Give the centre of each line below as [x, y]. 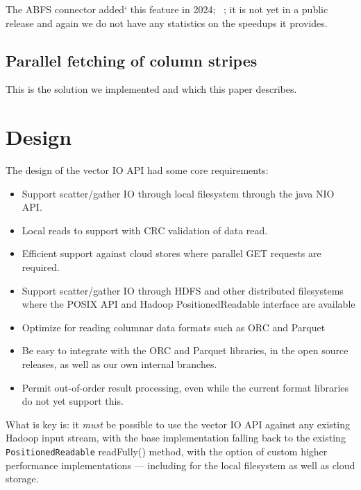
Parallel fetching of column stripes [132, 60]
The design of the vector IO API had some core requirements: [137, 170]
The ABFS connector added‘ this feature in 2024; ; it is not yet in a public [167, 9]
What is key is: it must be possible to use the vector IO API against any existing [178, 424]
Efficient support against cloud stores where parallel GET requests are [171, 253]
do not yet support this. [73, 401]
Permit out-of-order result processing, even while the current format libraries [185, 387]
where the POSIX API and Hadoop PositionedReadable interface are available [188, 304]
